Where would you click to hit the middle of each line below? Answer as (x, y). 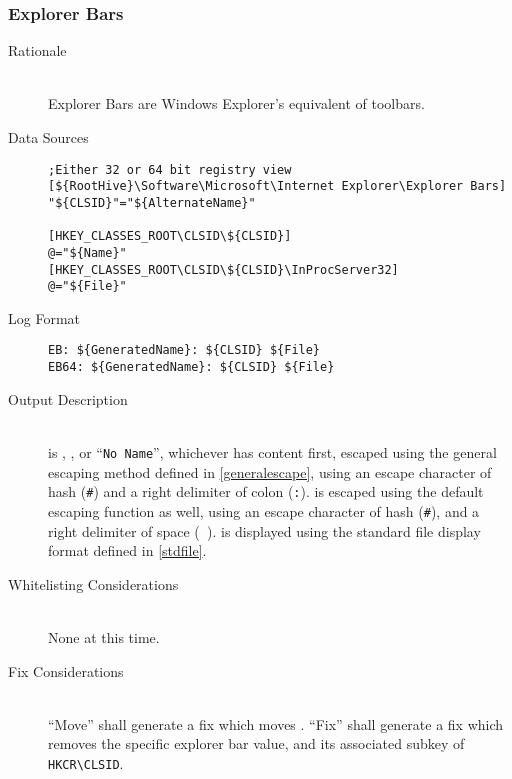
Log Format (44, 317)
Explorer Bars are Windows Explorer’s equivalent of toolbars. (236, 103)
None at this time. (104, 636)
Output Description (68, 398)
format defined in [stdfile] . (127, 550)
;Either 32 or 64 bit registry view (170, 169)
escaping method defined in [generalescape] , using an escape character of (270, 471)
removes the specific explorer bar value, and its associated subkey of (256, 743)
